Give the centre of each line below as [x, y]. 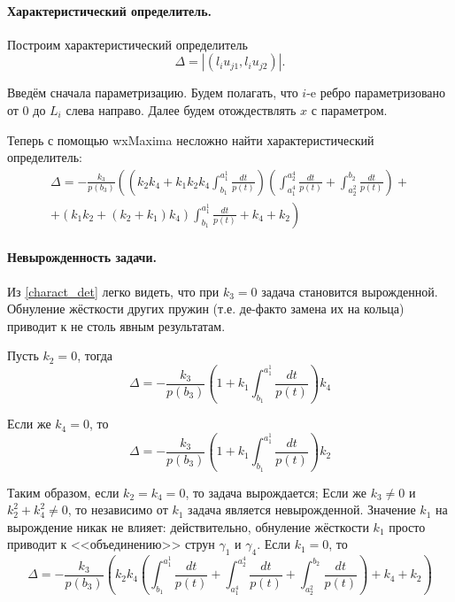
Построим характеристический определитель [127, 44]
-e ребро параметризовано [376, 93]
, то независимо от [118, 509]
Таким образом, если [63, 492]
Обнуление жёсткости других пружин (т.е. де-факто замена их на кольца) [206, 309]
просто [407, 526]
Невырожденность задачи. [82, 257]
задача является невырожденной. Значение [302, 509]
